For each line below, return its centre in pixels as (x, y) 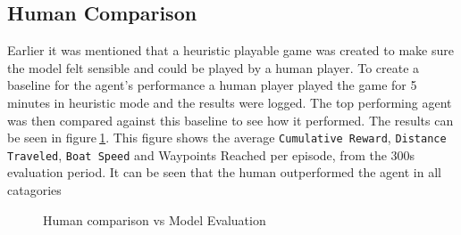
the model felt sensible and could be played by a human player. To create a (214, 67)
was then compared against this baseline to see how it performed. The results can (230, 120)
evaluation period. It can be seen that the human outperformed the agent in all (224, 172)
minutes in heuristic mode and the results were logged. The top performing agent (230, 102)
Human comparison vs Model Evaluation (155, 219)
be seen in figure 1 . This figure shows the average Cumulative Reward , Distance (227, 138)
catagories (34, 190)
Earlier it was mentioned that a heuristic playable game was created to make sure (230, 50)
